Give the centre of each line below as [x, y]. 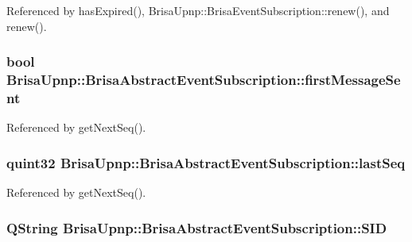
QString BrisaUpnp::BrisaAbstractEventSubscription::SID [197, 227]
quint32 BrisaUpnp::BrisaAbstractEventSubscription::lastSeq [206, 162]
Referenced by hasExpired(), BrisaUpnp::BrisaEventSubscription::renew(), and [198, 10]
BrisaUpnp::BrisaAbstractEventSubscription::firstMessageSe [204, 80]
